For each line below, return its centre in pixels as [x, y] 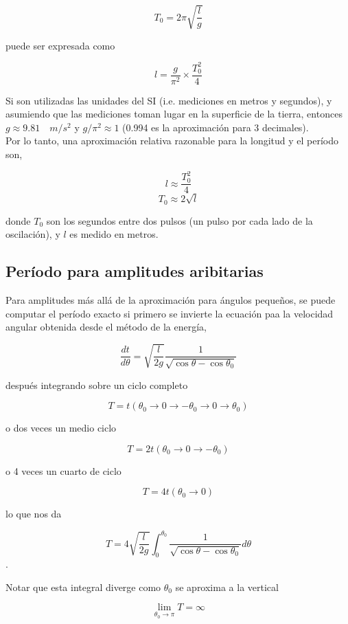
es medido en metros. [114, 234]
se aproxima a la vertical [227, 587]
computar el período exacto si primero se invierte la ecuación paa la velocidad [170, 313]
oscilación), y [33, 234]
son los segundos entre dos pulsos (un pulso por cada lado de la [179, 220]
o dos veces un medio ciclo [61, 428]
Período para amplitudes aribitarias [135, 271]
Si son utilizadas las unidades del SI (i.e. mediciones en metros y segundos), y [169, 100]
